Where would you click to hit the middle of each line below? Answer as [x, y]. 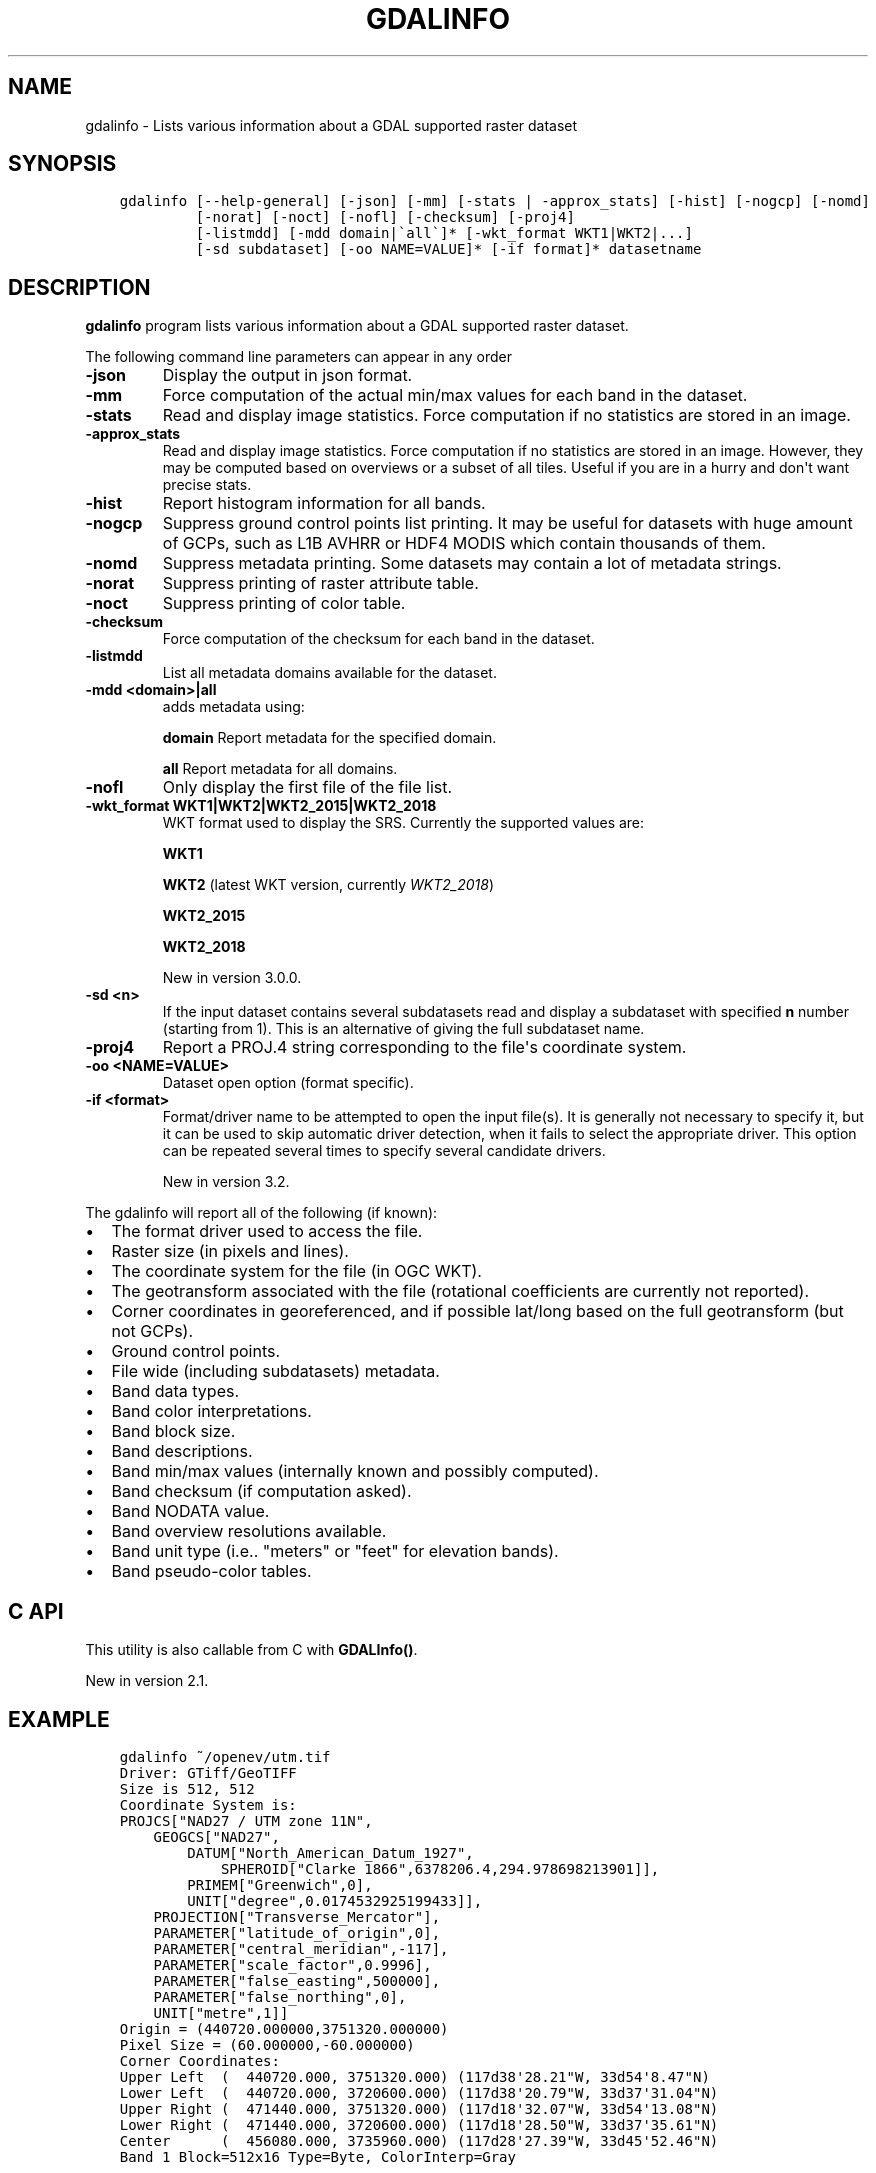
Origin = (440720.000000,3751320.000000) [284, 2028]
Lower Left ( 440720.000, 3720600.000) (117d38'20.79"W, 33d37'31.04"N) [419, 2092]
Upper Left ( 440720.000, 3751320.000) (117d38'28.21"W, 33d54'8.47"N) [414, 2076]
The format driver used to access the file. [267, 1231]
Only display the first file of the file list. [307, 787]
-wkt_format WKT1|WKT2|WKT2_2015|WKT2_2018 [261, 806]
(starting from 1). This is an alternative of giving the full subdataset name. [403, 1029]
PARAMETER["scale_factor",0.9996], [292, 1964]
